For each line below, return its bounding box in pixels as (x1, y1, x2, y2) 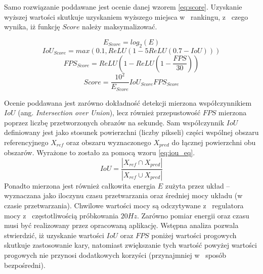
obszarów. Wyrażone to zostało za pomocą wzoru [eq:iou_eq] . (4, 147, 195, 158)
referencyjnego (4, 136, 49, 147)
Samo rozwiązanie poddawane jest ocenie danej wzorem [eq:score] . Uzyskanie (4, 2, 242, 12)
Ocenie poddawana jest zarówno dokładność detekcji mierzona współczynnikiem (4, 97, 252, 108)
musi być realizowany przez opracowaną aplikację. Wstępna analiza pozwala (4, 220, 239, 231)
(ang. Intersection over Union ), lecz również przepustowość (18, 107, 201, 118)
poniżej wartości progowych (151, 230, 237, 240)
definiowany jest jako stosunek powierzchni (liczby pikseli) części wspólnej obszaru (4, 127, 259, 138)
